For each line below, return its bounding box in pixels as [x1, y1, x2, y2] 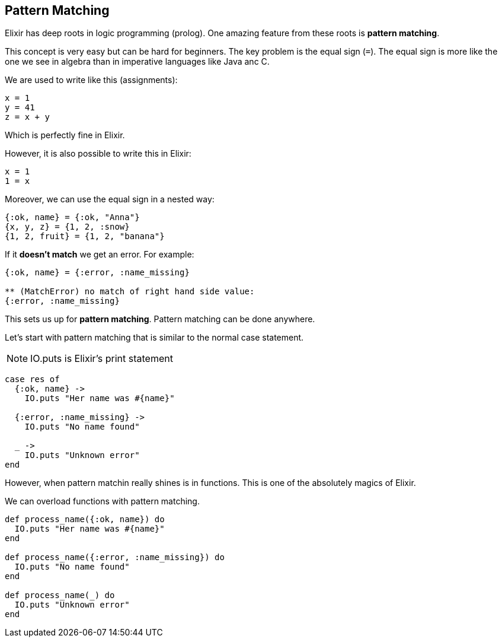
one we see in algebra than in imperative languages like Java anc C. [5, 56, 270, 67]
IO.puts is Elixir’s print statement [30, 352, 173, 365]
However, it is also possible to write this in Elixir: [5, 148, 191, 159]
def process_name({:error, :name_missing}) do [5, 552, 225, 562]
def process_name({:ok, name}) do [5, 514, 165, 525]
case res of [5, 374, 60, 384]
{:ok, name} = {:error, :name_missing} [5, 268, 190, 278]
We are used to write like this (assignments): [5, 75, 178, 85]
